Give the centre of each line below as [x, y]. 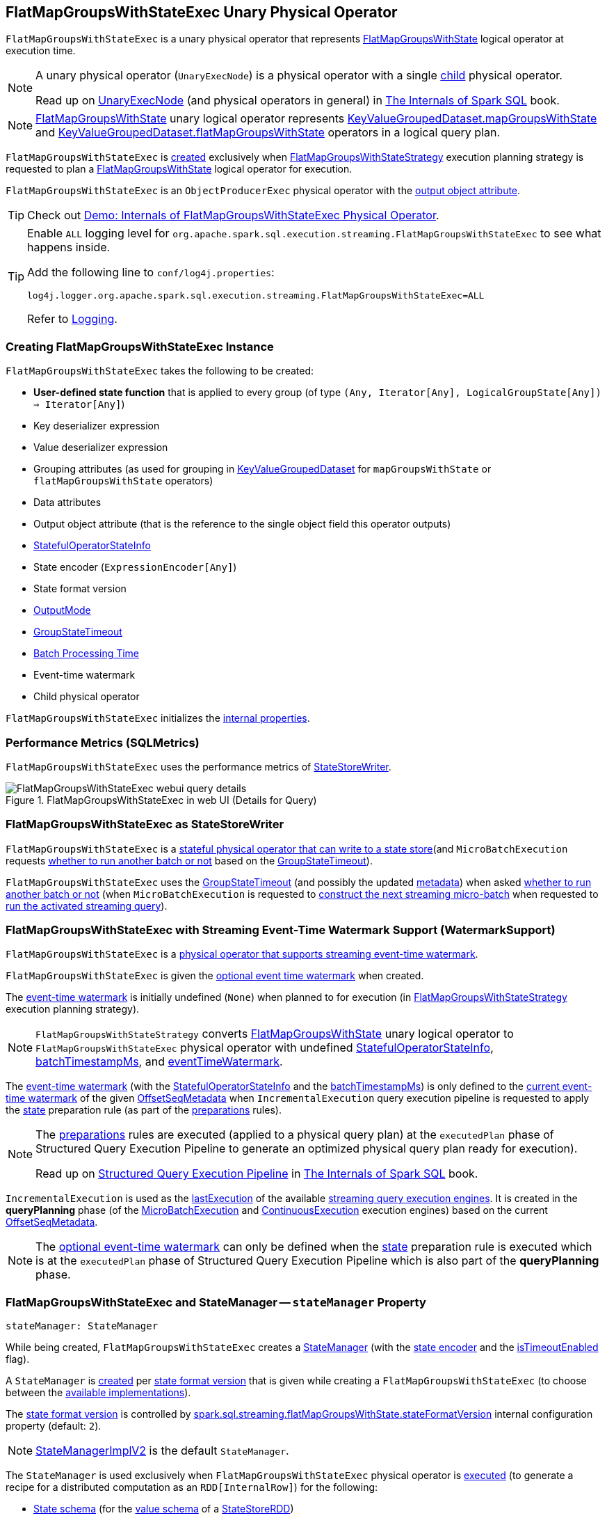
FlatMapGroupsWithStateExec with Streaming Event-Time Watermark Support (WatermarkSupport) [281, 930]
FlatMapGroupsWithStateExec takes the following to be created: [160, 371]
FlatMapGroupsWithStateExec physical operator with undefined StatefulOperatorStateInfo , [265, 1048]
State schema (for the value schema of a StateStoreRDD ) [164, 1509]
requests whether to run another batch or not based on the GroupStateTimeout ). [189, 860]
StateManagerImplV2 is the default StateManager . [162, 1451]
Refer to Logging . [72, 319]
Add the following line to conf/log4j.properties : [151, 272]
